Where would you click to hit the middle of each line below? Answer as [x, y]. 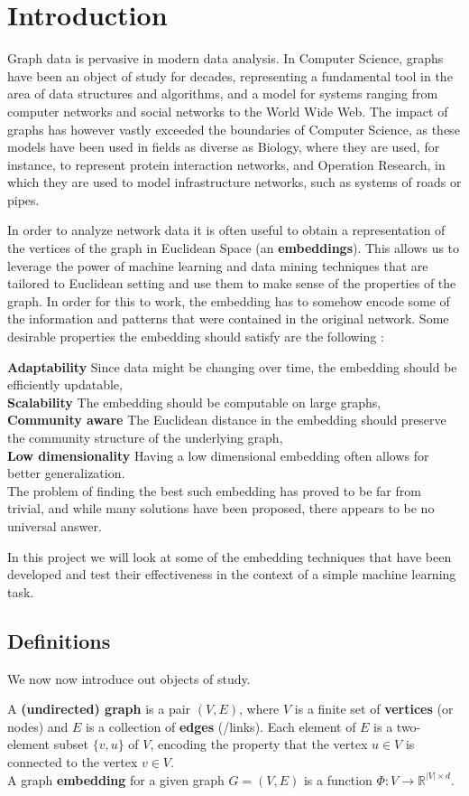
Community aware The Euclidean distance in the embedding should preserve [227, 420]
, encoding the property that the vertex [259, 744]
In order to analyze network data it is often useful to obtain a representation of [226, 230]
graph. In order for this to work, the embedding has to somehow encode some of [229, 300]
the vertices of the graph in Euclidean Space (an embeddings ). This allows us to [234, 248]
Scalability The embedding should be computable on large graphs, [194, 402]
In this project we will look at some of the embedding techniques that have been [230, 556]
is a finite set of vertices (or [374, 709]
